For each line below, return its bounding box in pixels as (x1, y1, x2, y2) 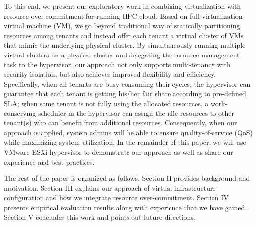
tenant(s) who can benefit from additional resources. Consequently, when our (4, 117, 237, 128)
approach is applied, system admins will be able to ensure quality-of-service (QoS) (4, 127, 253, 137)
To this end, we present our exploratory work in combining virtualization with (4, 1, 241, 11)
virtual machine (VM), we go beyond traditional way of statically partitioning (4, 20, 240, 31)
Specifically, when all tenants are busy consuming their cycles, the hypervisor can (4, 78, 251, 89)
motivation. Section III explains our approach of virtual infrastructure (4, 182, 216, 193)
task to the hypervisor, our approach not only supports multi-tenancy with (4, 59, 231, 69)
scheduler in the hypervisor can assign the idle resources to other (38, 108, 234, 118)
